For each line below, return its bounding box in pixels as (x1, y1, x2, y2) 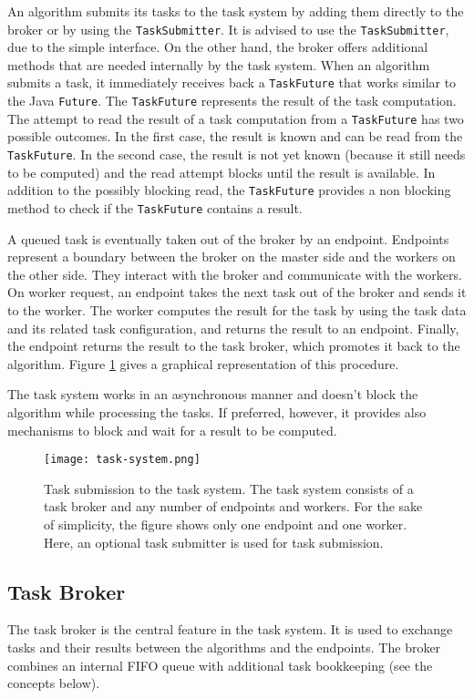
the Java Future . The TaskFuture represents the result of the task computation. (7, 91, 457, 110)
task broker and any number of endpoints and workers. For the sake (44, 497, 423, 516)
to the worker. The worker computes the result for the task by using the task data (7, 300, 467, 319)
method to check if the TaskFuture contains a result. (7, 198, 303, 217)
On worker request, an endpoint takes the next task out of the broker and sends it (7, 283, 467, 302)
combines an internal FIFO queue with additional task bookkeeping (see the (7, 655, 433, 674)
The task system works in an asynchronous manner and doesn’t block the (7, 385, 418, 404)
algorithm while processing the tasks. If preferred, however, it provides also (7, 402, 427, 421)
